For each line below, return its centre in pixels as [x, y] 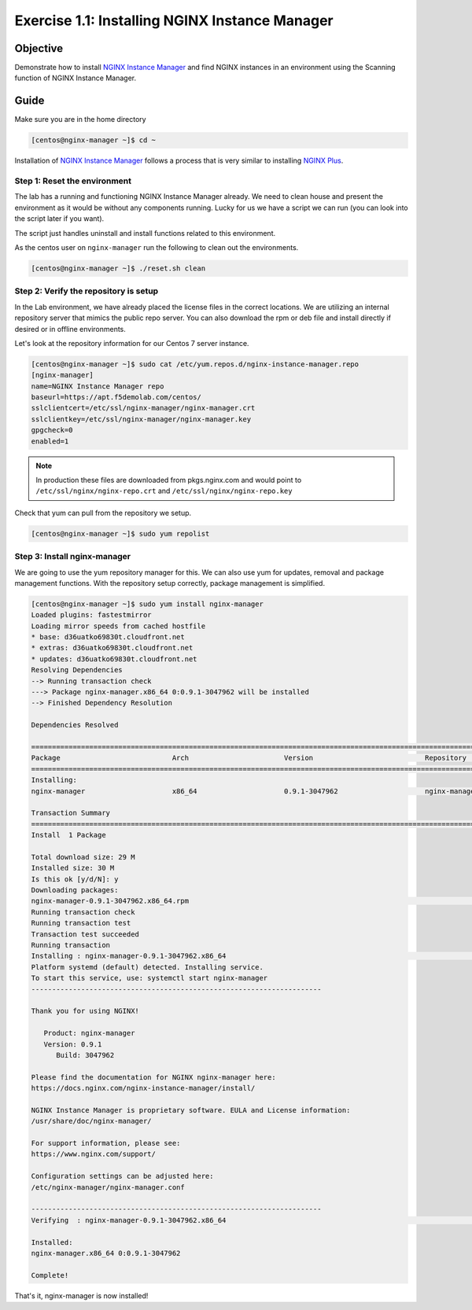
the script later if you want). [59, 219]
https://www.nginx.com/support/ [94, 1154]
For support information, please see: [106, 1143]
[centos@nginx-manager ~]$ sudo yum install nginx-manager [147, 604]
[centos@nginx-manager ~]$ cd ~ [94, 140]
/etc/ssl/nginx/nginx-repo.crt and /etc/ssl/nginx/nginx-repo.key [164, 491]
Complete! [50, 1275]
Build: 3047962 [85, 1055]
